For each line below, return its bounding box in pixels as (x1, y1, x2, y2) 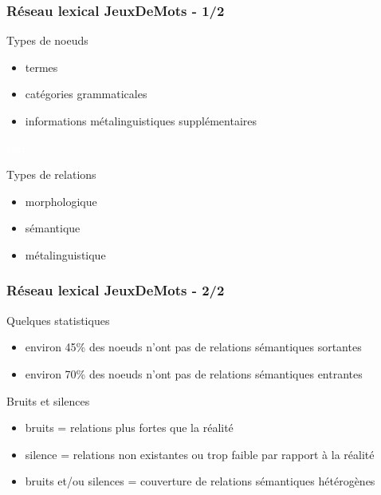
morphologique (25, 192, 97, 209)
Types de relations (6, 166, 96, 183)
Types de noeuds (6, 32, 88, 49)
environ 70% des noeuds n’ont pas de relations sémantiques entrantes (25, 365, 363, 382)
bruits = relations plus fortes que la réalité (25, 419, 234, 436)
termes (25, 58, 58, 75)
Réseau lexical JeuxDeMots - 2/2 (6, 280, 225, 300)
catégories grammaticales (25, 85, 147, 102)
